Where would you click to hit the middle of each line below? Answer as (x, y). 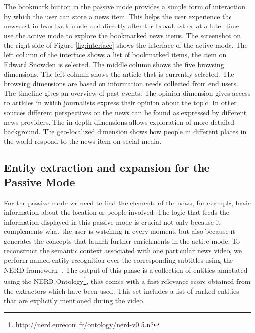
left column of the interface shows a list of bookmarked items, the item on (115, 54)
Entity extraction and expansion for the (107, 167)
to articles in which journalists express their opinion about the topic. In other (120, 102)
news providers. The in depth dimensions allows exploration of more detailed (119, 122)
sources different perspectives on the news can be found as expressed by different (125, 112)
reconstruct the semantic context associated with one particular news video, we (123, 250)
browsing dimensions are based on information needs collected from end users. (121, 83)
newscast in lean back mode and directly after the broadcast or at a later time (122, 26)
